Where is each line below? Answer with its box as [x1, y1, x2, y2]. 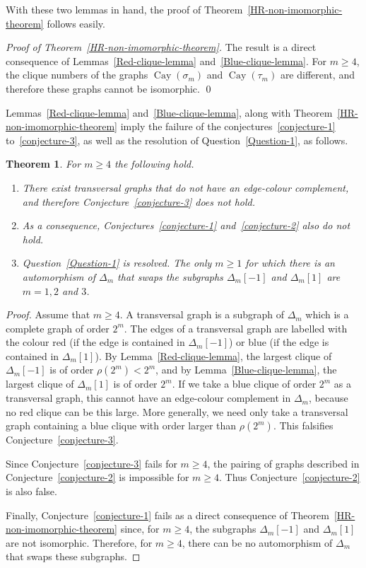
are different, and [280, 67, 355, 82]
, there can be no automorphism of [182, 535, 333, 550]
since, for [120, 521, 160, 536]
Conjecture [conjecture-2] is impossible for [6, 470, 189, 485]
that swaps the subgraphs [117, 269, 223, 284]
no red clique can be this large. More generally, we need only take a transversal [6, 404, 348, 419]
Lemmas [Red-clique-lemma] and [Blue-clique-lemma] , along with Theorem [6, 105, 333, 120]
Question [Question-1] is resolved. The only [22, 255, 212, 270]
